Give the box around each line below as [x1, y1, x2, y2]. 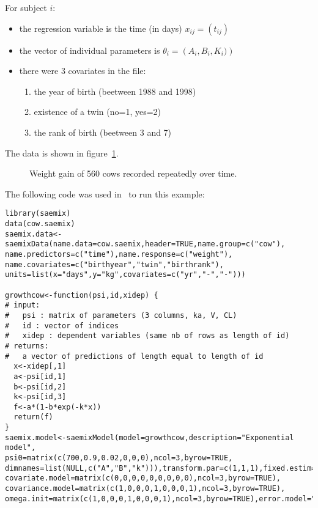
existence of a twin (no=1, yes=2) [34, 105, 161, 118]
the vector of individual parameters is [19, 43, 160, 56]
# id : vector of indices [5, 321, 119, 330]
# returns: [5, 341, 49, 350]
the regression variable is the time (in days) [19, 21, 182, 34]
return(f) [13, 413, 53, 422]
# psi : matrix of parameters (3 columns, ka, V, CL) [5, 311, 237, 320]
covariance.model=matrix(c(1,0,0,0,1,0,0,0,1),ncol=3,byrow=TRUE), [5, 484, 286, 493]
